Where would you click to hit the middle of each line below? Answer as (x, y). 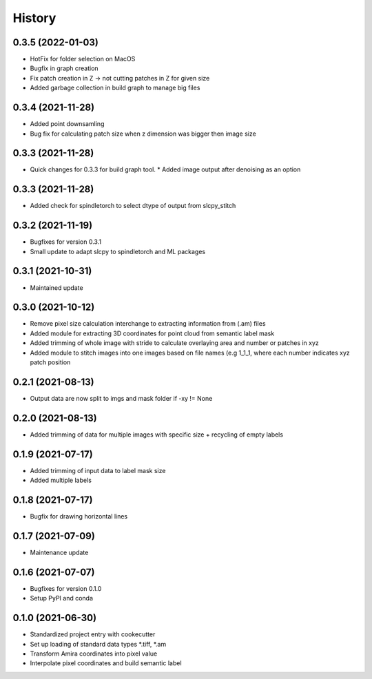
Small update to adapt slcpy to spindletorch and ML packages (118, 251)
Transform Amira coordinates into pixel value (94, 654)
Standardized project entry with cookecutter (93, 634)
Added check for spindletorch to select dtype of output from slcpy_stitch (133, 206)
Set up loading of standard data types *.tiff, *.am (98, 644)
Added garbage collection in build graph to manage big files (115, 88)
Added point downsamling (67, 124)
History (34, 18)
